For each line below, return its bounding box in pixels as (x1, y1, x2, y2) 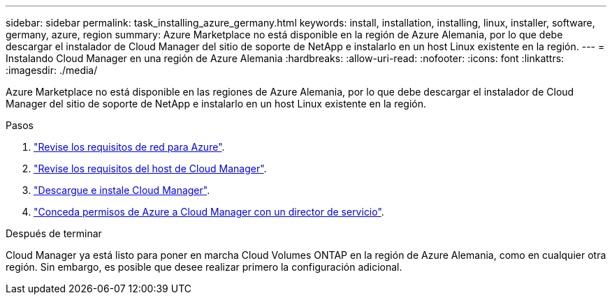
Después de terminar (6, 227, 102, 239)
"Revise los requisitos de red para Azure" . (34, 141, 225, 153)
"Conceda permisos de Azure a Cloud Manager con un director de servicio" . (34, 206, 384, 218)
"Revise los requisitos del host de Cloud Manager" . (34, 163, 267, 174)
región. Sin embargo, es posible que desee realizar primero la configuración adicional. (6, 261, 402, 273)
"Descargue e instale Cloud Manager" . (34, 184, 210, 196)
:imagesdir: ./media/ (6, 64, 98, 76)
